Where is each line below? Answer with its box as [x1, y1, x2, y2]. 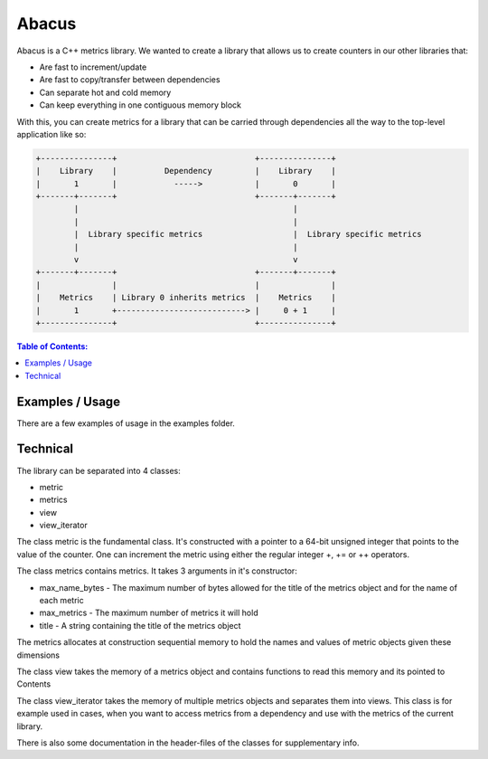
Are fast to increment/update [39, 62, 147, 72]
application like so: [16, 128, 87, 139]
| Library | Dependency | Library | [35, 166, 336, 176]
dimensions [16, 650, 61, 660]
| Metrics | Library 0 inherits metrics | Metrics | [35, 292, 336, 303]
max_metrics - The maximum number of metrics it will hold [39, 607, 258, 619]
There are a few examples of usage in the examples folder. [16, 417, 235, 429]
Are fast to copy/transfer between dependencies [39, 74, 221, 85]
